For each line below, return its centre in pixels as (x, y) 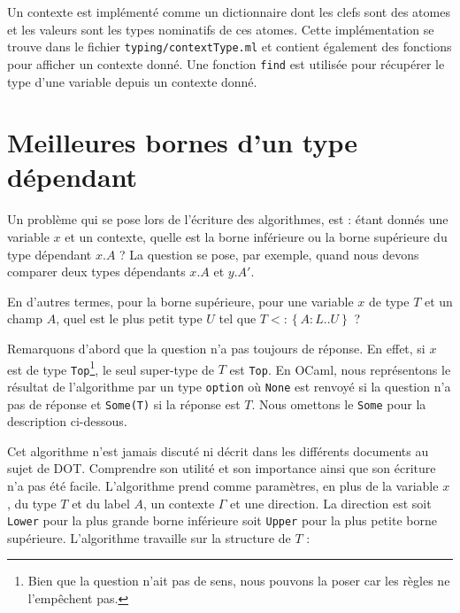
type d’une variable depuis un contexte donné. (132, 81)
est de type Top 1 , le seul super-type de (111, 368)
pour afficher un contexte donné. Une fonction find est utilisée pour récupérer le (226, 63)
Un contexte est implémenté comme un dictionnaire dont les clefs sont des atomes (229, 12)
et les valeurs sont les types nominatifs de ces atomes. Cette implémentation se (221, 29)
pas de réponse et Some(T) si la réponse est (124, 403)
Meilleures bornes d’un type (182, 142)
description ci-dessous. (67, 421)
